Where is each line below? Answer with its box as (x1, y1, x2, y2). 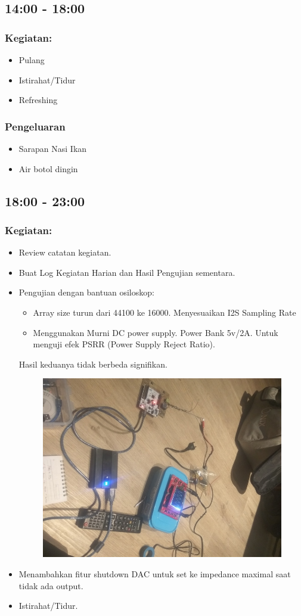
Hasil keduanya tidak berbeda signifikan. (18, 357, 167, 370)
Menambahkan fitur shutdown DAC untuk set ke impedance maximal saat (18, 568, 291, 580)
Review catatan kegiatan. (18, 246, 111, 259)
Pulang (18, 54, 45, 66)
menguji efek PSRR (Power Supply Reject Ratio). (33, 338, 215, 350)
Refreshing (18, 94, 58, 106)
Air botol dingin (18, 162, 78, 175)
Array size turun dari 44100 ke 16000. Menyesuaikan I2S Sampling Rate (33, 306, 296, 318)
